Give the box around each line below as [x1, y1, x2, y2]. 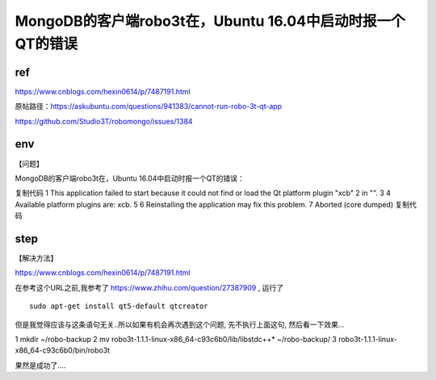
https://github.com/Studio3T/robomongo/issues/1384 [15, 116, 193, 126]
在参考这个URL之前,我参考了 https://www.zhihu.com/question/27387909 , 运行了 [15, 282, 284, 292]
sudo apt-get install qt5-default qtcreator [29, 302, 209, 311]
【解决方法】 [15, 253, 58, 263]
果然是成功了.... [15, 360, 66, 370]
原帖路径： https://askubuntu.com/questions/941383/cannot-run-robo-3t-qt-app [15, 102, 283, 111]
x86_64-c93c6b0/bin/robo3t [15, 345, 111, 355]
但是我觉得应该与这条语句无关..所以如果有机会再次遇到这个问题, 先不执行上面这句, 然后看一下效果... [15, 319, 345, 329]
